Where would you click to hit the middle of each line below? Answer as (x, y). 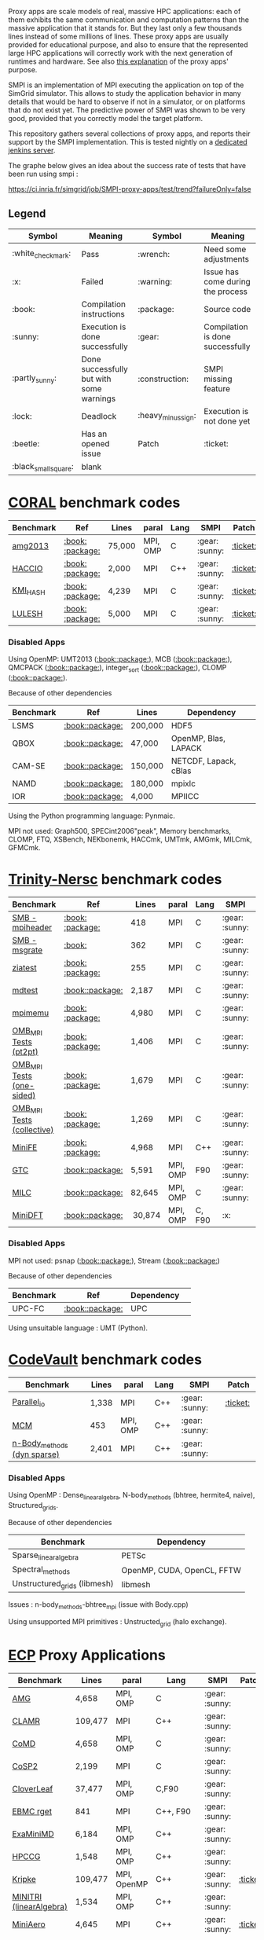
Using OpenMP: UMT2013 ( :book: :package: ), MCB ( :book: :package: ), (120, 659)
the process (226, 292)
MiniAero (29, 1924)
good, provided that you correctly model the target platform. (106, 118)
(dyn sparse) (36, 1454)
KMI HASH (29, 591)
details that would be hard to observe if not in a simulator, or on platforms (127, 102)
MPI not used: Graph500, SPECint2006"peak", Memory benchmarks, (120, 831)
